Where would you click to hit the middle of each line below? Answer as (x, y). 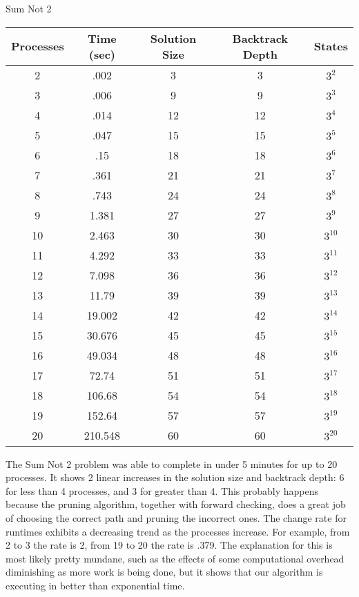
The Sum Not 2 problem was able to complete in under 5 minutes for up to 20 (172, 463)
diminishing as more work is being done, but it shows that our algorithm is (164, 572)
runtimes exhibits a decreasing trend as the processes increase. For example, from (178, 531)
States (331, 46)
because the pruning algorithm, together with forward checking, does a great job (176, 504)
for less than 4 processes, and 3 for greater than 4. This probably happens (162, 490)
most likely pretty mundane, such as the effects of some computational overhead (175, 558)
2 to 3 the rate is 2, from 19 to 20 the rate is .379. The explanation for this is (169, 545)
